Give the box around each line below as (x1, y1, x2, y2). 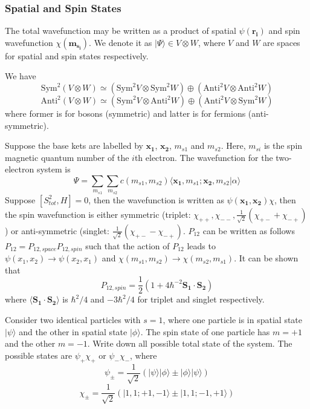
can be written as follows (202, 224, 295, 237)
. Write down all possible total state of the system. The (87, 337, 292, 350)
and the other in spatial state (19, 325, 128, 338)
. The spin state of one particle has (140, 325, 270, 338)
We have (5, 70, 36, 82)
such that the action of (85, 239, 170, 252)
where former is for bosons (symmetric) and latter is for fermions (5, 107, 246, 119)
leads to (187, 239, 216, 252)
